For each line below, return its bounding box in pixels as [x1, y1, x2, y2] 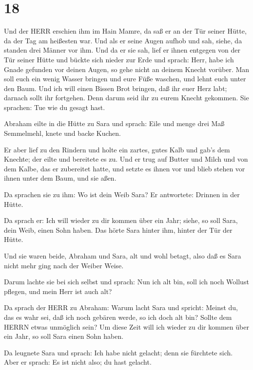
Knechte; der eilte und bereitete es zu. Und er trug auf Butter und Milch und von [4, 154, 248, 164]
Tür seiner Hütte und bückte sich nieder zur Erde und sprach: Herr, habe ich [4, 54, 234, 64]
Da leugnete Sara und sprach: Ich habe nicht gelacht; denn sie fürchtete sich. [4, 347, 233, 357]
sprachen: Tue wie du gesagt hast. [4, 102, 105, 112]
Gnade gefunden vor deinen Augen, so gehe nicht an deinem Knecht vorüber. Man [4, 64, 250, 74]
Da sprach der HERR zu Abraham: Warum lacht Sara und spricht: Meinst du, [4, 302, 238, 313]
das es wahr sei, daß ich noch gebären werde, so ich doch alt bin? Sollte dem [4, 312, 232, 322]
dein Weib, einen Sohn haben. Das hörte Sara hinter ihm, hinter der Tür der [4, 224, 233, 235]
